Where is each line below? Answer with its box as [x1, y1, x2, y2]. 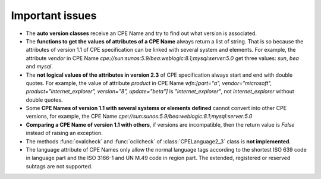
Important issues [11, 9, 97, 22]
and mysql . [26, 63, 53, 70]
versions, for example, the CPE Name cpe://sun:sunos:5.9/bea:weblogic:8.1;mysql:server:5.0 [26, 113, 253, 120]
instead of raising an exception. [26, 130, 103, 137]
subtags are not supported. [26, 162, 93, 169]
